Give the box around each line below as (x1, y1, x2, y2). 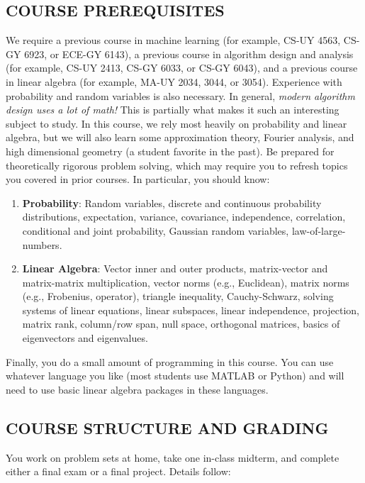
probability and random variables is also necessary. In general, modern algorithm (6, 88, 355, 103)
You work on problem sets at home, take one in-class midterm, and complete (6, 450, 339, 465)
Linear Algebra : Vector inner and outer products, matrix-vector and (22, 261, 328, 276)
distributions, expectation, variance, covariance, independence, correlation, (22, 209, 346, 224)
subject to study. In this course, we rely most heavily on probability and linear (6, 116, 347, 131)
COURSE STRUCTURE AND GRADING (6, 416, 329, 438)
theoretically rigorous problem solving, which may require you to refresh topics (6, 157, 348, 172)
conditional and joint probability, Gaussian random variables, (22, 223, 289, 238)
